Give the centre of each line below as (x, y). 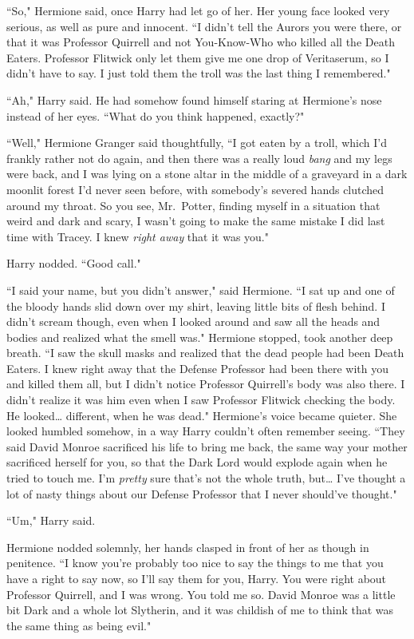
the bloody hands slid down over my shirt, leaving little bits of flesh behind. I (196, 306)
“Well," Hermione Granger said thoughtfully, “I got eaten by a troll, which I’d (197, 143)
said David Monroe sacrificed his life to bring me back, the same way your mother (207, 446)
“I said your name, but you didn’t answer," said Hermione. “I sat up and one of (201, 290)
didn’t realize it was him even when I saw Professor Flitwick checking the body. (201, 400)
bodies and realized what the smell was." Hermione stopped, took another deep (200, 337)
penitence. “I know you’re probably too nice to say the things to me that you (195, 563)
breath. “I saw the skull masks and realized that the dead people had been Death (205, 353)
